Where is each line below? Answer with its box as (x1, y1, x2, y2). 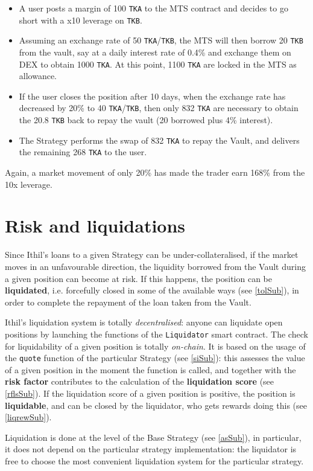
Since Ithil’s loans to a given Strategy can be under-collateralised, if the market (5, 248, 299, 261)
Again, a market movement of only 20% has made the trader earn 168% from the (5, 166, 305, 179)
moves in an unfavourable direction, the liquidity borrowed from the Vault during (5, 260, 306, 272)
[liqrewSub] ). (5, 411, 52, 423)
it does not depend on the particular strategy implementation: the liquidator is (5, 443, 297, 455)
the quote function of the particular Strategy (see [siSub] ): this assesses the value (5, 351, 305, 364)
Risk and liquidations (5, 213, 186, 238)
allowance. (19, 69, 57, 82)
